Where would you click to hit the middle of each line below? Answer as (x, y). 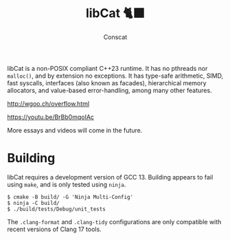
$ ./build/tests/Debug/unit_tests (57, 209)
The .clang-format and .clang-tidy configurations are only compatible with (114, 221)
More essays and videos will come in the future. (75, 130)
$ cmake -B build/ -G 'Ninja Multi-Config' (70, 197)
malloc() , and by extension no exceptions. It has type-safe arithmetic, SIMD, (115, 76)
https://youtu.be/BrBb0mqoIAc (51, 117)
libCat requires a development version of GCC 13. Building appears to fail (110, 177)
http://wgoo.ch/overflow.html (48, 103)
